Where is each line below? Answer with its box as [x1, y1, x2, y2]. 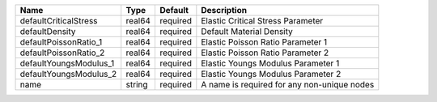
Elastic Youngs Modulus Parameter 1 [201, 57, 340, 69]
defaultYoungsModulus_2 [19, 69, 117, 79]
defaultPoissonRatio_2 [19, 47, 105, 58]
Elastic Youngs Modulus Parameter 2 [201, 69, 342, 79]
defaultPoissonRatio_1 [19, 36, 103, 48]
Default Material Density [201, 26, 293, 36]
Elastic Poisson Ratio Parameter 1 [201, 36, 328, 48]
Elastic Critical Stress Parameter [201, 15, 324, 26]
